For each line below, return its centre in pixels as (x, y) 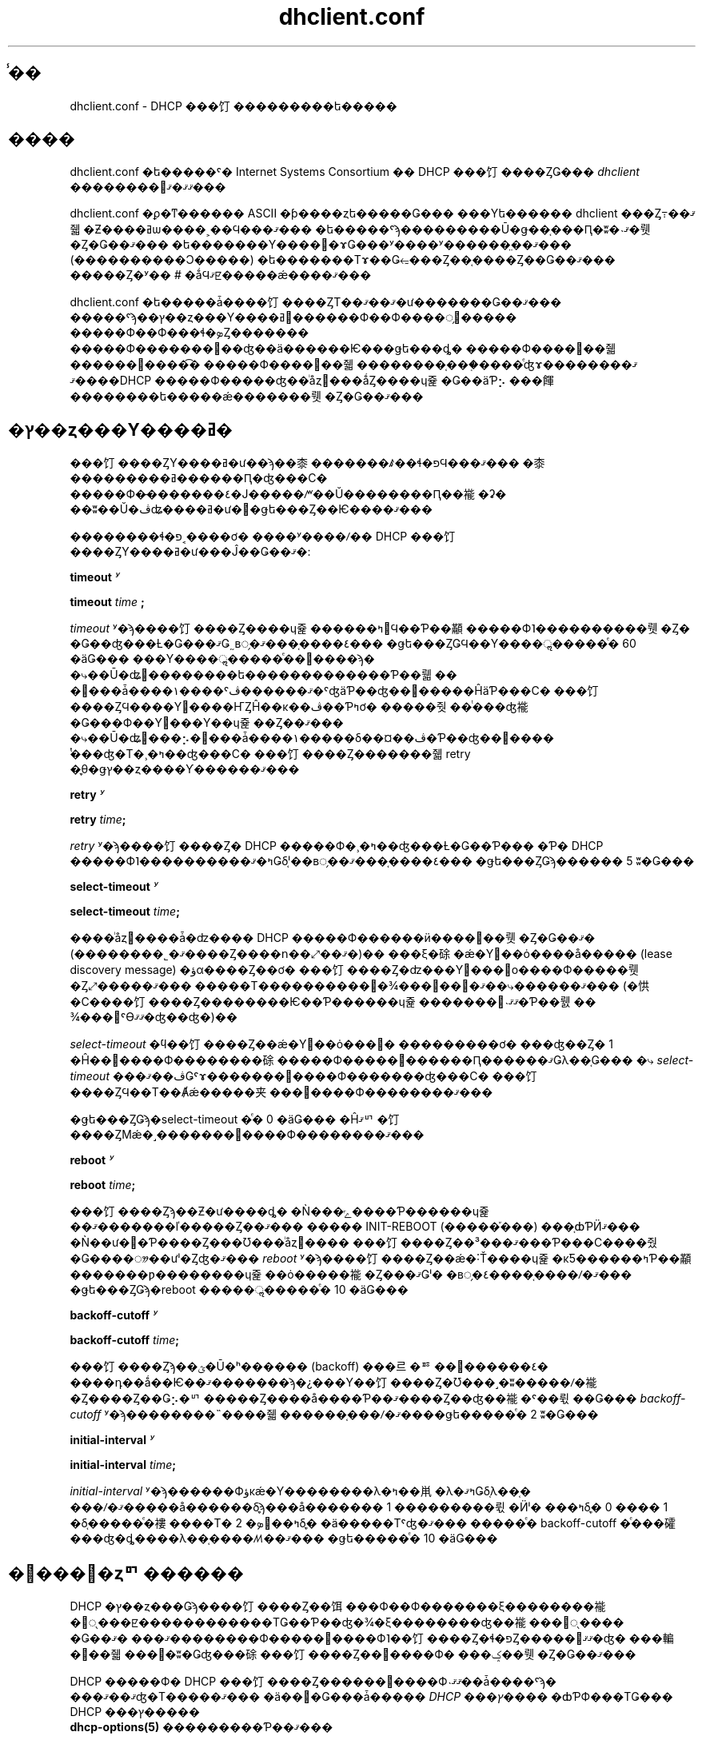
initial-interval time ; (123, 1465)
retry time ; (98, 820)
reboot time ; (103, 1185)
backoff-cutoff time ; (125, 1340)
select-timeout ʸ (114, 887)
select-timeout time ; (125, 912)
